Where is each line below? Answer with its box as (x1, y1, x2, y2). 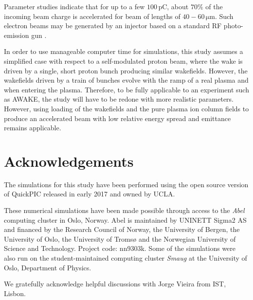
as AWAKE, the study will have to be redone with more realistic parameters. (4, 94, 234, 104)
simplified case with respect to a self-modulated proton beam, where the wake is (4, 55, 243, 66)
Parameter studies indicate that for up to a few (4, 1, 145, 11)
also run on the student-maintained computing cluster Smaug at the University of (4, 253, 247, 263)
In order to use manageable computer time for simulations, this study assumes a (4, 46, 243, 56)
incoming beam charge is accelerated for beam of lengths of (4, 11, 181, 21)
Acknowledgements (4, 151, 134, 171)
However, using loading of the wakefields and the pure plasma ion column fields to (4, 103, 249, 113)
